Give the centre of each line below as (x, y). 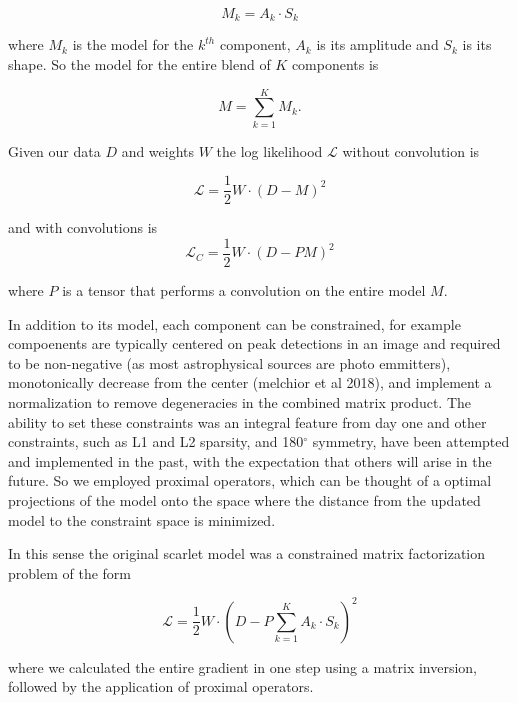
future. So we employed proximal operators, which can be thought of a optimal (250, 480)
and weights (158, 150)
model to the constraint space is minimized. (142, 519)
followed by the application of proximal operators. (161, 686)
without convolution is (411, 150)
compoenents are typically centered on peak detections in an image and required (254, 343)
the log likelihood (269, 150)
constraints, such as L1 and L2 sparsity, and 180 (156, 441)
